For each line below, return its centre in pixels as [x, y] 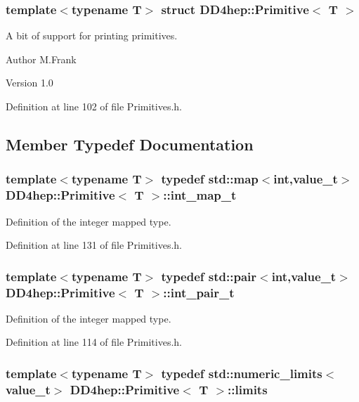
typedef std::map [210, 179]
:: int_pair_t [199, 292]
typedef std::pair [209, 276]
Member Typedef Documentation [130, 144]
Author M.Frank [41, 59]
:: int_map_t [200, 195]
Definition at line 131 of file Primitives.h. [94, 245]
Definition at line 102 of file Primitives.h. [94, 106]
